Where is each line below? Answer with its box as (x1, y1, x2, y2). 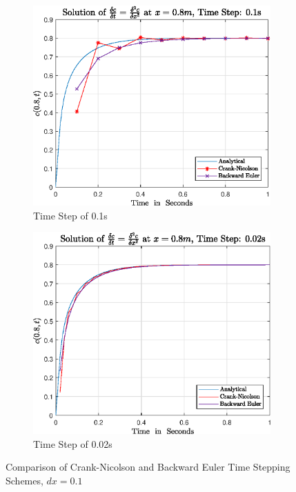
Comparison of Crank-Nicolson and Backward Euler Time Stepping (6, 460, 290, 474)
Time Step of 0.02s (33, 436, 112, 451)
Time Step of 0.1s (33, 208, 108, 222)
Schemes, (6, 473, 43, 487)
